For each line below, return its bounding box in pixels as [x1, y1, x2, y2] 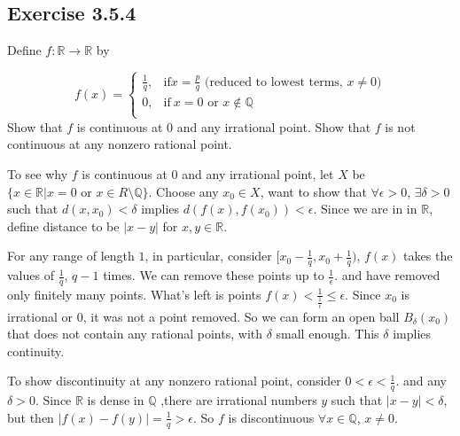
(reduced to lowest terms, [205, 75, 343, 89]
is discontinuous [228, 408, 315, 426]
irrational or [7, 307, 74, 325]
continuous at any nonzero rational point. [7, 135, 232, 153]
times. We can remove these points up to [103, 266, 324, 284]
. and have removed [334, 266, 441, 284]
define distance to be [7, 216, 120, 235]
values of [7, 266, 54, 284]
